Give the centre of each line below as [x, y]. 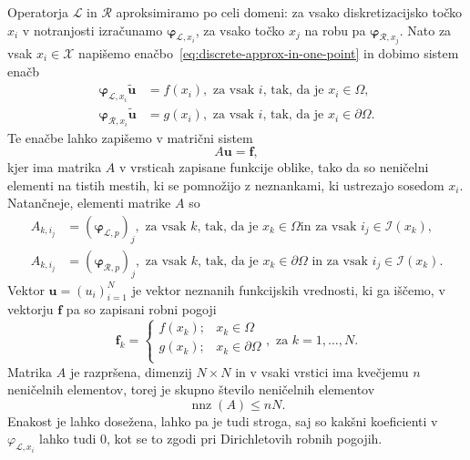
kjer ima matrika [55, 167]
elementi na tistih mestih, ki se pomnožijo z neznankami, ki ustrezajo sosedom [226, 184]
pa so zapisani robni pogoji [141, 309]
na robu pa [335, 30]
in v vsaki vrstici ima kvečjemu [322, 371]
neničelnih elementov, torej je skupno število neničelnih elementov [191, 389]
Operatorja [38, 12]
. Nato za [425, 30]
